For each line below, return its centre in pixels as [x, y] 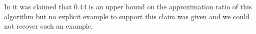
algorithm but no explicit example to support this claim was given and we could [127, 16]
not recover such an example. [48, 26]
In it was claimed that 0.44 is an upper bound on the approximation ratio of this [128, 6]
